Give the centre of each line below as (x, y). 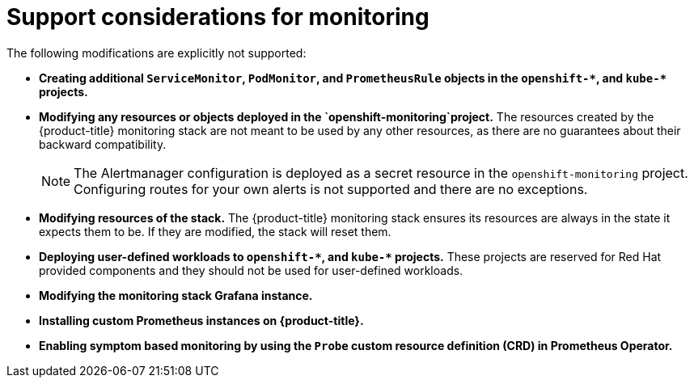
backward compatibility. (103, 144)
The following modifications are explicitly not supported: (157, 53)
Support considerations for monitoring (218, 17)
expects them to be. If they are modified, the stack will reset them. (215, 231)
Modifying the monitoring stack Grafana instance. (176, 295)
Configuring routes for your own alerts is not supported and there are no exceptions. (331, 189)
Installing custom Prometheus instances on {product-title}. (201, 320)
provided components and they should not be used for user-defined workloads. (251, 270)
